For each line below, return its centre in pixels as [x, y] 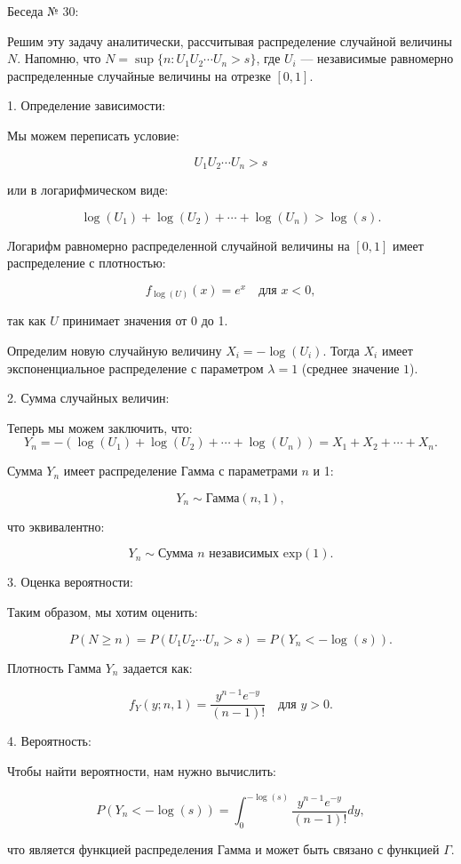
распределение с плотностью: [87, 263]
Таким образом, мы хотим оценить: [103, 612]
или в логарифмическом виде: [88, 190]
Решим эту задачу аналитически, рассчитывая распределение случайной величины [230, 40]
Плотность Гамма [55, 667]
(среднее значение [350, 368]
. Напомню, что [59, 58]
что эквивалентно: [56, 526]
